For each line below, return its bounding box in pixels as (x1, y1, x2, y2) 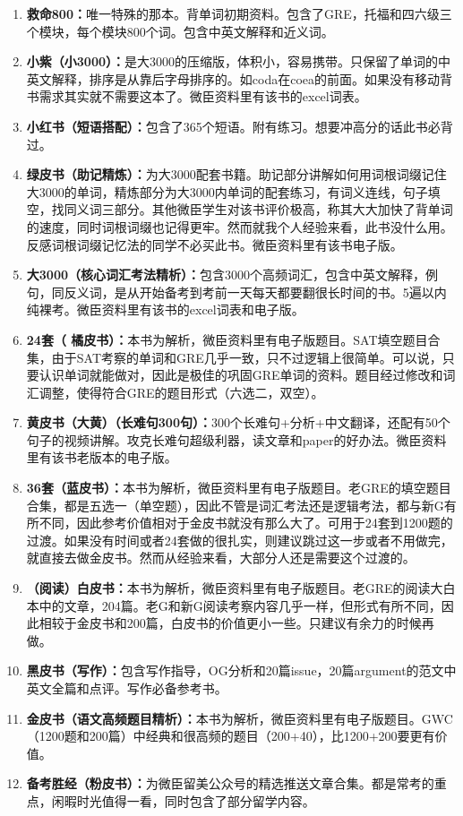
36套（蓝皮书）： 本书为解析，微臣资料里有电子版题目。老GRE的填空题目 (26, 478, 451, 497)
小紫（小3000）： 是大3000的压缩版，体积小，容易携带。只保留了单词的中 (26, 52, 450, 71)
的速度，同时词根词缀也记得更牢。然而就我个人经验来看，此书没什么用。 (26, 217, 453, 236)
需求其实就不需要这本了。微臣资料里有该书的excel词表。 (39, 87, 367, 106)
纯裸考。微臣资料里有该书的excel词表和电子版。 (26, 300, 304, 319)
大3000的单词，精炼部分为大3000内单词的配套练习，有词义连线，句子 (26, 182, 428, 201)
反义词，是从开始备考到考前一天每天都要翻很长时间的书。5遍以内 (64, 282, 447, 301)
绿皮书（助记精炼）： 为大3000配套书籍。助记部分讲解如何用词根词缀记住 (26, 165, 447, 184)
